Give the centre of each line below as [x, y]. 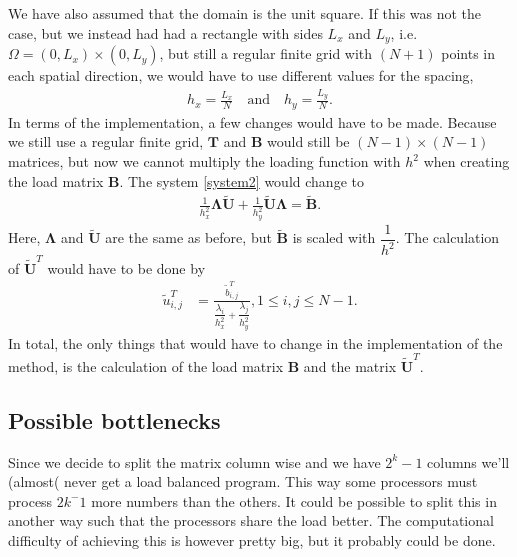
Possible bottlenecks [114, 419]
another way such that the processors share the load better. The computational [251, 520]
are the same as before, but [188, 237]
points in [468, 53]
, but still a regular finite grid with [266, 53]
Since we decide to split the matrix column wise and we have [194, 461]
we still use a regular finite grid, [106, 141]
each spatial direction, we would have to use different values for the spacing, [241, 75]
